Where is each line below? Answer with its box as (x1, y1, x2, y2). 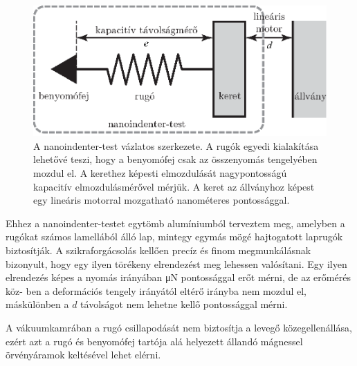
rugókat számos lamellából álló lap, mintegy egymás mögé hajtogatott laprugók (6, 229, 343, 244)
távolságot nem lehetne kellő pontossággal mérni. (80, 297, 288, 311)
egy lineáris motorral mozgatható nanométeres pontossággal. (33, 193, 290, 207)
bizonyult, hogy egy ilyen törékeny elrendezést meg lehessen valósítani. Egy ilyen (6, 256, 347, 271)
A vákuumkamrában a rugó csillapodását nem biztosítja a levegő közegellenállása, (6, 320, 352, 335)
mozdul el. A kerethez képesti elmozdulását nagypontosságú (33, 166, 287, 180)
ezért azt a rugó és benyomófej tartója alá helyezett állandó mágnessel (6, 334, 303, 348)
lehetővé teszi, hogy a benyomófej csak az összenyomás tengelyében (33, 152, 318, 166)
